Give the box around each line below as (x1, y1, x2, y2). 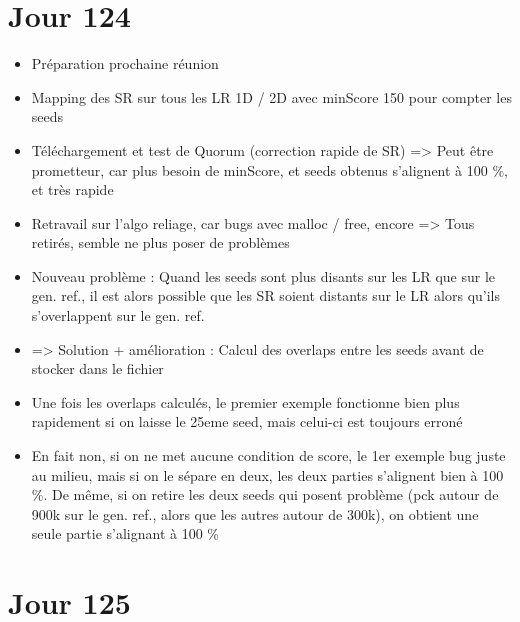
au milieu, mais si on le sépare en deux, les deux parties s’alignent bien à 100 (31, 464, 504, 485)
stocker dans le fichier (31, 358, 164, 379)
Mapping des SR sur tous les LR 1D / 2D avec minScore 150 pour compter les (31, 86, 512, 107)
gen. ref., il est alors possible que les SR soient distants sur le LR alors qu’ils (31, 285, 501, 306)
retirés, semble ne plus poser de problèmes (31, 232, 290, 253)
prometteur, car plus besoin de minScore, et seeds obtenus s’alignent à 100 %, (31, 159, 508, 180)
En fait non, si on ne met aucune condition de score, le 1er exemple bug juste (31, 445, 506, 466)
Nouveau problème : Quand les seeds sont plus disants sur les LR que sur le (31, 265, 496, 286)
